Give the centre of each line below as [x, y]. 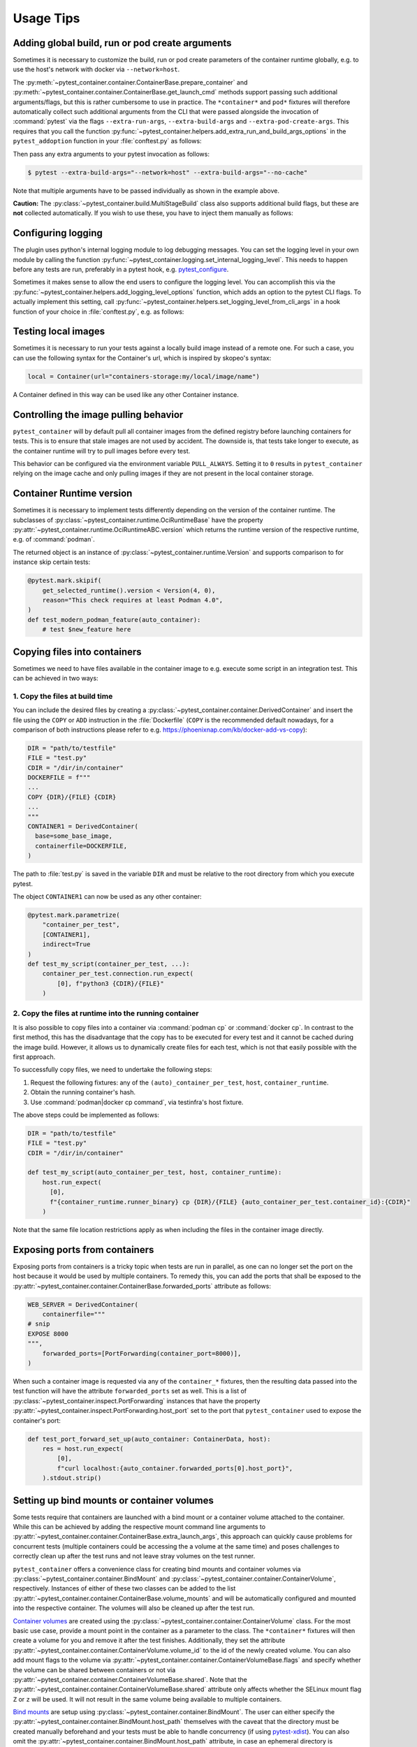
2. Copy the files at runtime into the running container [106, 1013]
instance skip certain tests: [52, 562]
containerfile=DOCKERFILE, [81, 846]
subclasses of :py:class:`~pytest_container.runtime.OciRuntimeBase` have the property [138, 520]
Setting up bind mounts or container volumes [114, 1500]
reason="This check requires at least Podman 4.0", [133, 600]
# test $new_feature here [87, 630]
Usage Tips [46, 18]
